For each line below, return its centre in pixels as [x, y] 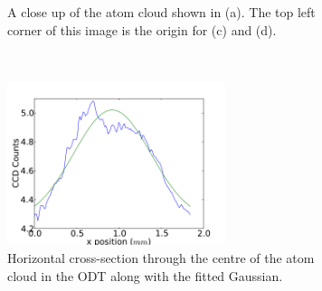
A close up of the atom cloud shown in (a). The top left [161, 12]
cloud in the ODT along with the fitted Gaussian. [145, 275]
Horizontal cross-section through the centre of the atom [161, 257]
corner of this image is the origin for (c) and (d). [142, 29]
